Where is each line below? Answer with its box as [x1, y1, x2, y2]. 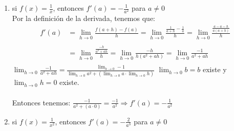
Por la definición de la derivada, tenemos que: [12, 13, 155, 24]
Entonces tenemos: [12, 97, 71, 107]
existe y [202, 64, 227, 75]
